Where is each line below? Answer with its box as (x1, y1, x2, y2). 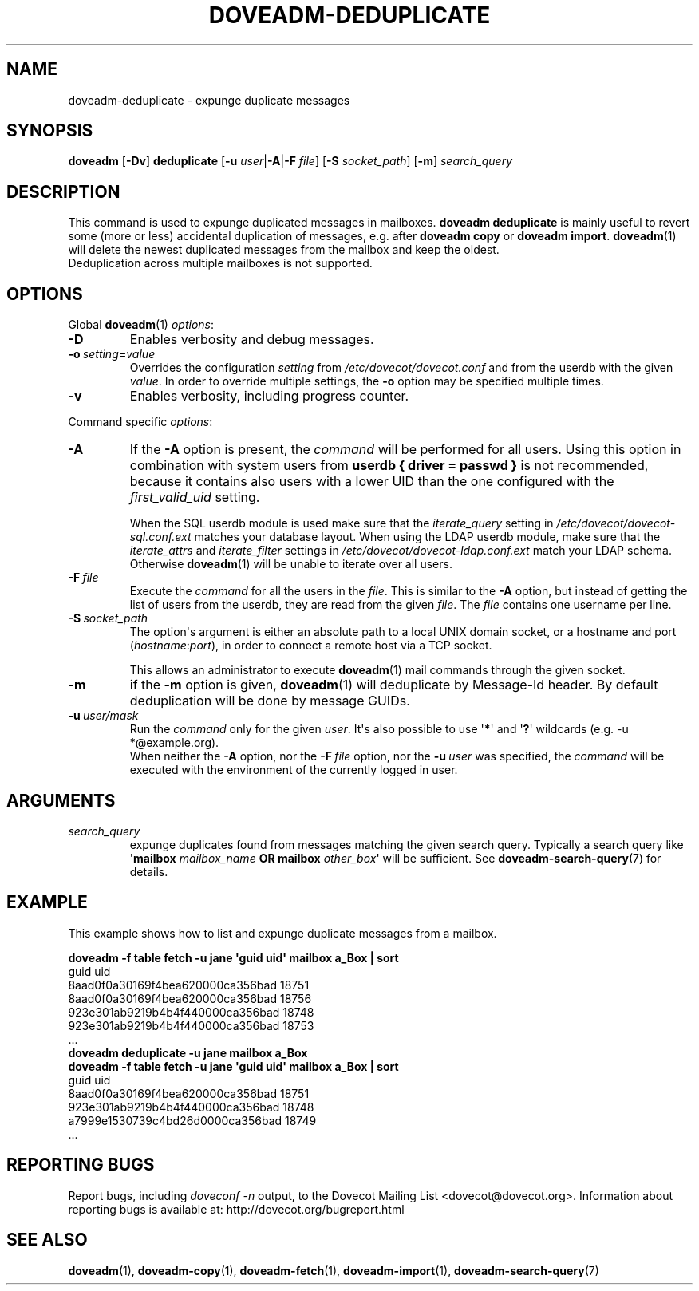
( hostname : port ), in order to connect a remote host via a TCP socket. (129, 638, 492, 653)
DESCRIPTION (6, 181, 120, 202)
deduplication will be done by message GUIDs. (129, 693, 410, 709)
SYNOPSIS (6, 120, 93, 141)
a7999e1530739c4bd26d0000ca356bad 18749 (68, 1113, 317, 1127)
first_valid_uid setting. (129, 489, 260, 506)
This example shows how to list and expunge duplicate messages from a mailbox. (68, 926, 497, 940)
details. (129, 864, 168, 878)
